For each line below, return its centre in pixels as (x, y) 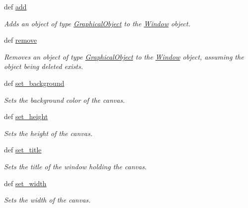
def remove (21, 40)
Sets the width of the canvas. (47, 200)
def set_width (25, 183)
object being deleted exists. (44, 66)
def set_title (23, 150)
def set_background (34, 83)
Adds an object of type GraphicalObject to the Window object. (97, 23)
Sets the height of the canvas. (48, 133)
